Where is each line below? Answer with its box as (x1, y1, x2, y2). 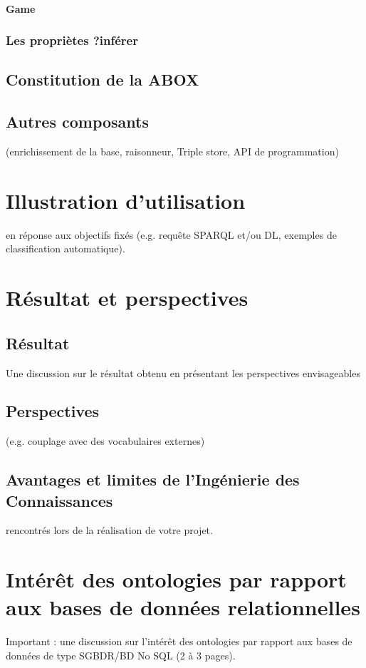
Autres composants (6, 111, 150, 133)
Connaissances (6, 489, 113, 511)
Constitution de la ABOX (6, 68, 199, 91)
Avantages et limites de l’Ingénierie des (6, 468, 300, 490)
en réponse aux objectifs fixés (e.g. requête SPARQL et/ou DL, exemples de (6, 227, 337, 242)
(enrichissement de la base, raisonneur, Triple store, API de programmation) (6, 144, 339, 159)
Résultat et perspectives (6, 283, 249, 312)
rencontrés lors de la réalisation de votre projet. (6, 523, 213, 538)
